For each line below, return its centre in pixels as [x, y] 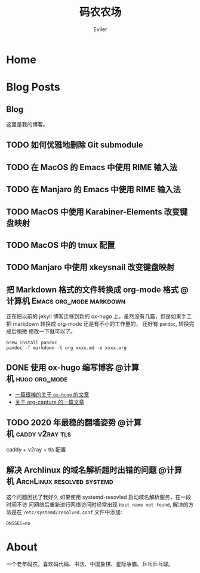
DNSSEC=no [19, 523]
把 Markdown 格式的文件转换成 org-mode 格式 [93, 289]
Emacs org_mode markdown [79, 301]
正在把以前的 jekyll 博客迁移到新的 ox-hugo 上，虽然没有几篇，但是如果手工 [99, 316]
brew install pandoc [32, 343]
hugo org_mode [42, 379]
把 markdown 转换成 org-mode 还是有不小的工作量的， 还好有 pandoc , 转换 [98, 324]
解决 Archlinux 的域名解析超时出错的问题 [81, 470]
